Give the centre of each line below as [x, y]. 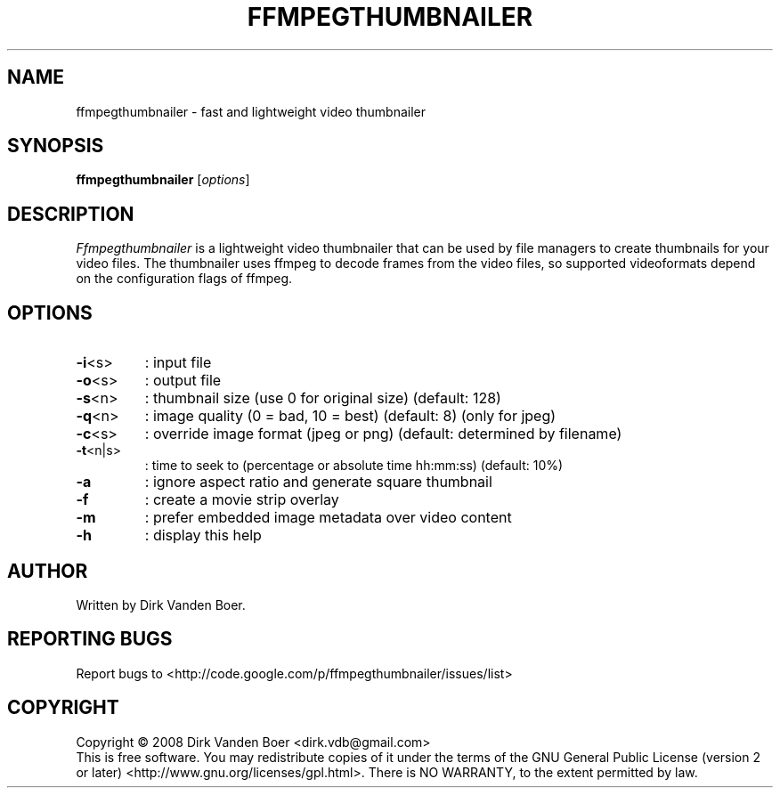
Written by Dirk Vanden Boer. [161, 604]
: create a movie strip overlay [242, 500]
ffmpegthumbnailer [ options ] [163, 180]
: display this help [203, 535]
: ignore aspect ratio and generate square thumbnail [318, 482]
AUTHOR [48, 571]
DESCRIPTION [71, 214]
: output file [183, 381]
